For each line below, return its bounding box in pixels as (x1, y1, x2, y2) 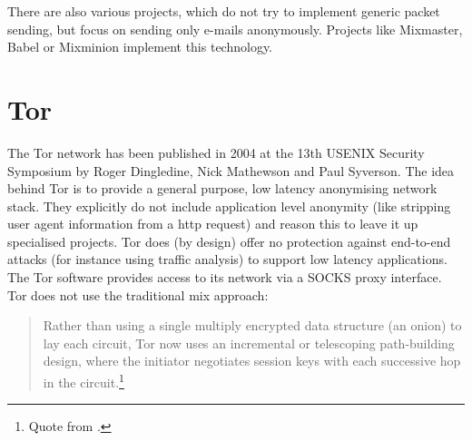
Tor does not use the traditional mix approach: (7, 285, 269, 304)
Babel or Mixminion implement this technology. (7, 37, 273, 56)
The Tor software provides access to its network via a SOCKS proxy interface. (7, 268, 442, 287)
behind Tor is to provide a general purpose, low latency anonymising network (7, 179, 438, 198)
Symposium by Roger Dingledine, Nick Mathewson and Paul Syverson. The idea (7, 161, 455, 180)
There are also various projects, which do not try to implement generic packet (7, 2, 440, 20)
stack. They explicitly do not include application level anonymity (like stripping (7, 196, 451, 215)
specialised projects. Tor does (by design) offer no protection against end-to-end (7, 231, 451, 250)
